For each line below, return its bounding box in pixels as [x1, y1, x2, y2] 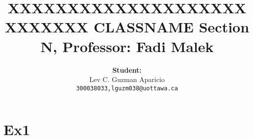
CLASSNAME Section [93, 17, 250, 37]
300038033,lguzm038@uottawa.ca [76, 84, 178, 92]
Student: [112, 64, 142, 75]
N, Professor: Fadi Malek [40, 36, 214, 56]
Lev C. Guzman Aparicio [89, 74, 165, 84]
